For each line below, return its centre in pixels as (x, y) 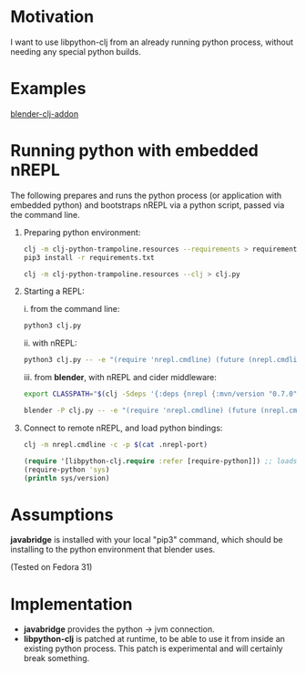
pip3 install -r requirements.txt (89, 257)
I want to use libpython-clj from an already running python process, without (152, 42)
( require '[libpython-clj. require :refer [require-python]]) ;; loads (160, 461)
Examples (48, 89)
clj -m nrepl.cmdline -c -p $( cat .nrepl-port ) (116, 444)
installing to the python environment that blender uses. (113, 550)
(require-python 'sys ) (66, 470)
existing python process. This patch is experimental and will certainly (153, 648)
